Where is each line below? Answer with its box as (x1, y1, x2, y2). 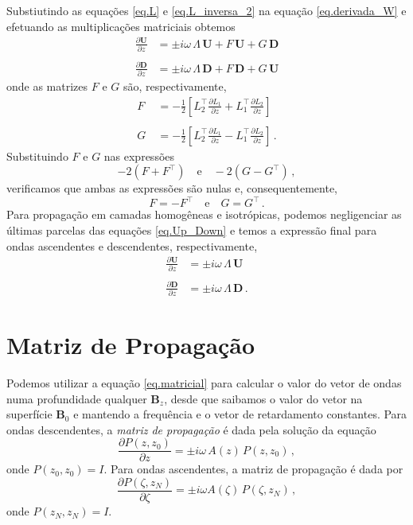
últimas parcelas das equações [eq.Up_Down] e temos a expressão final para (6, 221, 377, 238)
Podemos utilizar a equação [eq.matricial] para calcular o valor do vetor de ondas (6, 374, 402, 391)
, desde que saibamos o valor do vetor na (164, 390, 363, 406)
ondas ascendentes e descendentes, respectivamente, (6, 237, 258, 254)
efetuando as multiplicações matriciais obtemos (6, 17, 236, 34)
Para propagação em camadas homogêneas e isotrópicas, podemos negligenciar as (6, 206, 402, 223)
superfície (6, 406, 53, 422)
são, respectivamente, (123, 77, 227, 94)
